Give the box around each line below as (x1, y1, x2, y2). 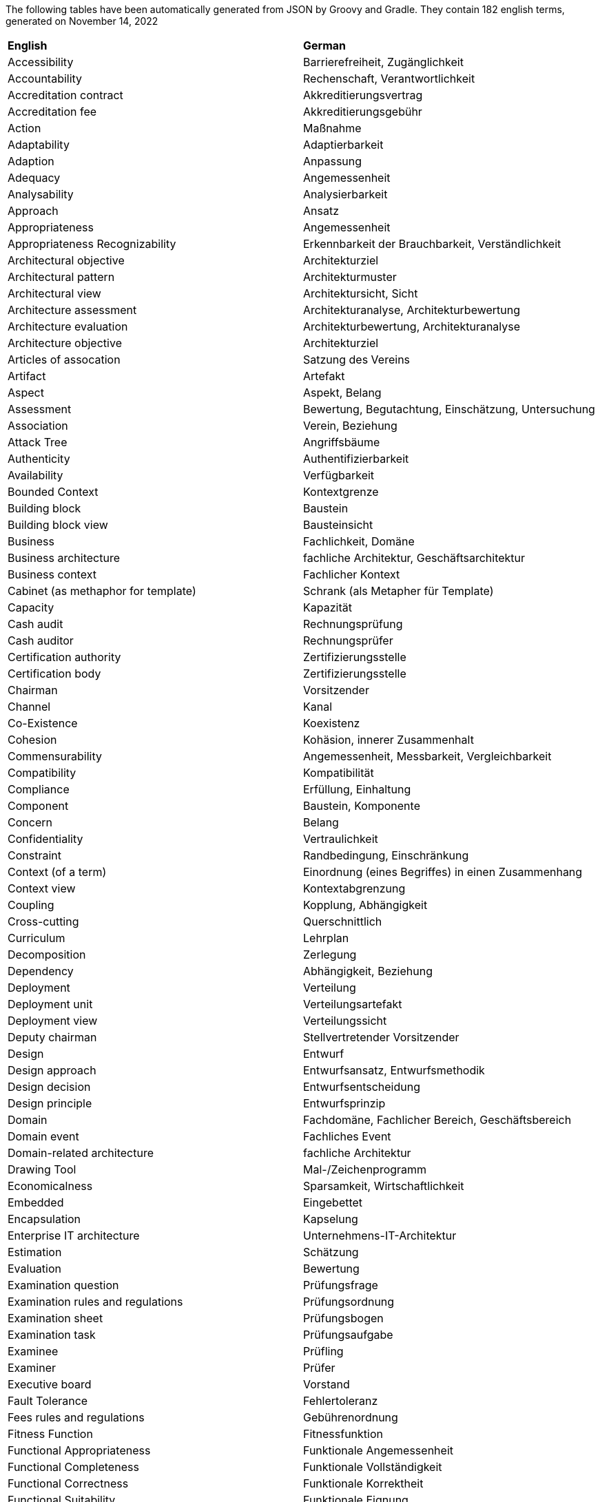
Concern (8, 815, 52, 829)
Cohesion (8, 733, 57, 747)
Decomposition (8, 948, 86, 961)
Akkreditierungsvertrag (303, 88, 423, 102)
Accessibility (8, 55, 74, 69)
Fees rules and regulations (8, 1410, 145, 1424)
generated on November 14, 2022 (6, 15, 158, 27)
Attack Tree (8, 435, 68, 449)
